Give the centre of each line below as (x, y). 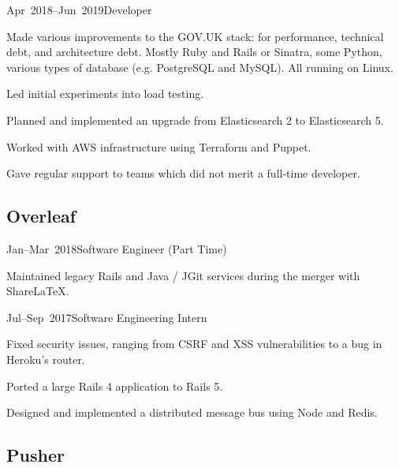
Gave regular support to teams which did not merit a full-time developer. (183, 173)
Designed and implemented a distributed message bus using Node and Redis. (192, 412)
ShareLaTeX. (38, 291)
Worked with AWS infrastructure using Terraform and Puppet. (159, 146)
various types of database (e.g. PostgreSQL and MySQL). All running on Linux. (200, 67)
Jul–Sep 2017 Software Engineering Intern (107, 317)
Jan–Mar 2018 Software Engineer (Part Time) (117, 248)
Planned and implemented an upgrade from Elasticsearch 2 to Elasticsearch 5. (195, 120)
